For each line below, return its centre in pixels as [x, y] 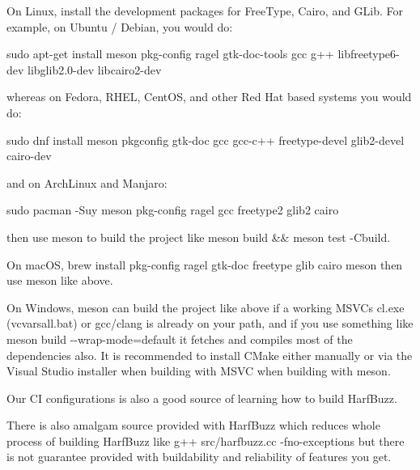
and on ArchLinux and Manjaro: [87, 182]
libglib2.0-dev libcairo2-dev [95, 69]
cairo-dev [29, 156]
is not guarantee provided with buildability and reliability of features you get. [199, 457]
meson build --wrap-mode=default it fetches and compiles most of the [180, 339]
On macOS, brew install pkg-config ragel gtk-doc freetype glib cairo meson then [205, 264]
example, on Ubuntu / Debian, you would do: [120, 26]
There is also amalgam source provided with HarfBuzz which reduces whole [193, 425]
